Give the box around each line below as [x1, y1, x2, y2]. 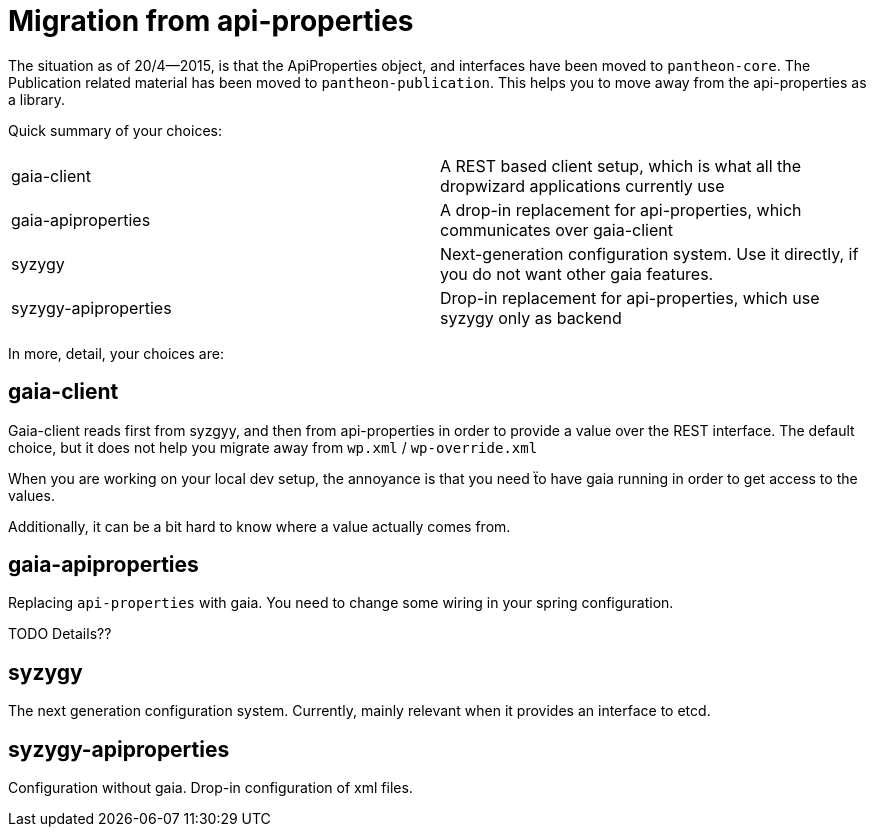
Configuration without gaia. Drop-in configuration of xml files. [8, 779, 413, 797]
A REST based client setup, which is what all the [440, 155, 802, 176]
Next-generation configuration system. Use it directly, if [440, 243, 859, 264]
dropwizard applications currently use [440, 175, 725, 196]
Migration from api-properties [8, 4, 414, 38]
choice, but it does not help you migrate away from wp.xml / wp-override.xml [8, 438, 538, 456]
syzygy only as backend [440, 307, 622, 328]
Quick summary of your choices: [8, 121, 222, 139]
